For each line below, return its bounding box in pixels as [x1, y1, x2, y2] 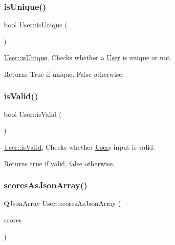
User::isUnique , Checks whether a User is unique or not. [4, 52, 172, 63]
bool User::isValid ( [4, 109, 62, 119]
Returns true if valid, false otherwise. [4, 158, 115, 168]
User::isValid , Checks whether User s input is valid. [4, 142, 155, 152]
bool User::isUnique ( [4, 20, 67, 30]
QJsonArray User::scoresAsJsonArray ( [4, 198, 121, 208]
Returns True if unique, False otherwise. [4, 69, 124, 79]
